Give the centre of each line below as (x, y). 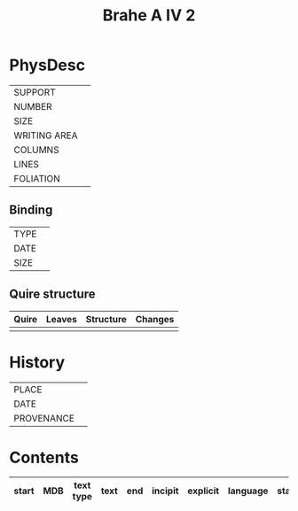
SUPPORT (35, 92)
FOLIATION (37, 178)
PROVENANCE (44, 418)
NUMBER (33, 106)
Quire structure (52, 294)
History (37, 362)
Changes (155, 319)
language (248, 491)
